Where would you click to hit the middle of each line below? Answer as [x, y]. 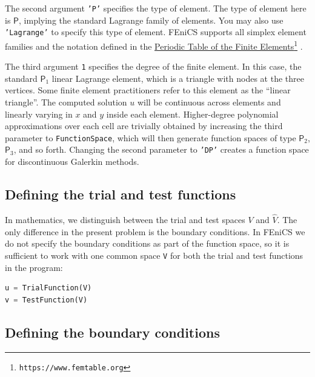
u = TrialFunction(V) [48, 288]
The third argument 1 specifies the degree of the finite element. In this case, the [153, 66]
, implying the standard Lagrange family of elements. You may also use [151, 20]
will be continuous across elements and [209, 102]
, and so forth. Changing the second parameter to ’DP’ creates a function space [161, 149]
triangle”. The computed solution [66, 102]
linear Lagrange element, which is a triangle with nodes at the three [178, 78]
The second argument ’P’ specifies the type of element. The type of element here [156, 8]
